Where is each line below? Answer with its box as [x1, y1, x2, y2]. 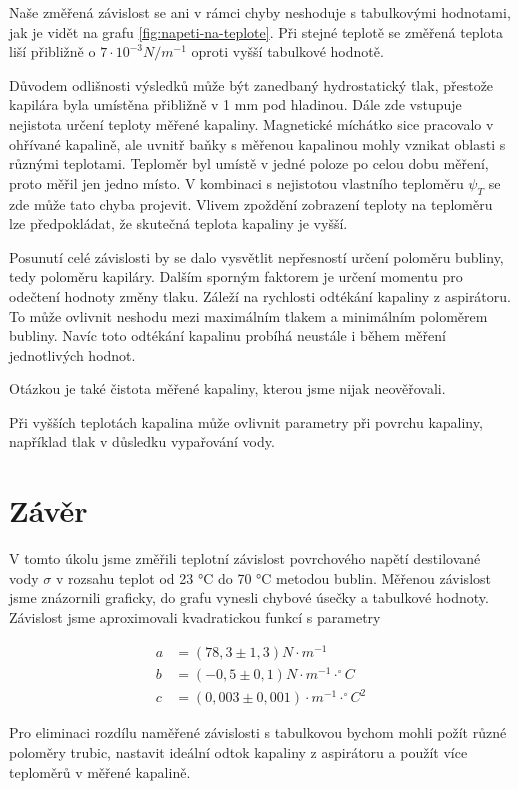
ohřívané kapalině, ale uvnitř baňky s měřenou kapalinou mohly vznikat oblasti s [9, 133, 506, 154]
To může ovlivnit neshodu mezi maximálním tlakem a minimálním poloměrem [9, 305, 488, 326]
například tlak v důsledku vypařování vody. [9, 431, 275, 452]
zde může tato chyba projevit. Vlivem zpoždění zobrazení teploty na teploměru [9, 193, 493, 214]
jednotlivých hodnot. [9, 344, 136, 365]
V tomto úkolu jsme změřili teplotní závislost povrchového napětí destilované [9, 548, 481, 569]
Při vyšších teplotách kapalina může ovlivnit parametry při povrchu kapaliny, [9, 411, 483, 432]
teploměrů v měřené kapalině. [9, 761, 191, 782]
